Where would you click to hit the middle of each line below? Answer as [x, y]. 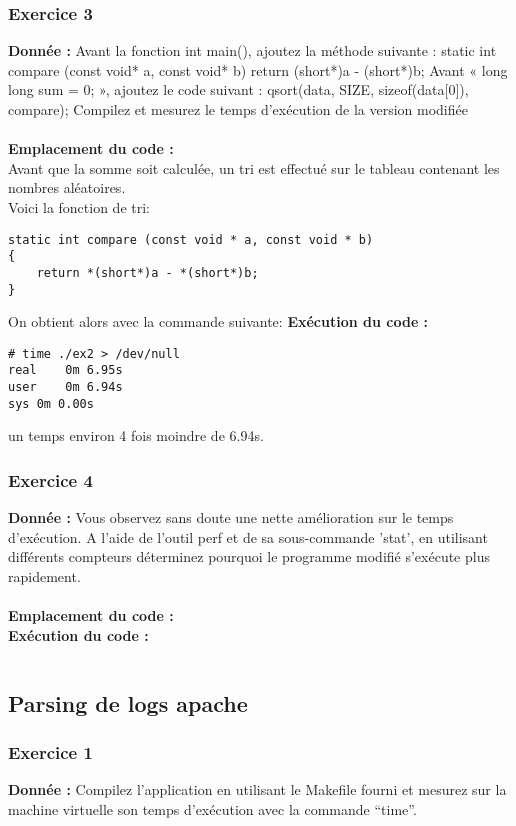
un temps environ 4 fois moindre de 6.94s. [136, 435]
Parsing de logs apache [128, 702]
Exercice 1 [50, 752]
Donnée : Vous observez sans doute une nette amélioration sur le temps [231, 517]
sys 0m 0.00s [51, 403]
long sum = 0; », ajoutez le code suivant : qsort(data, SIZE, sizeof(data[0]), [238, 89]
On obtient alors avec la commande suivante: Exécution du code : [218, 321]
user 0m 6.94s [65, 387]
